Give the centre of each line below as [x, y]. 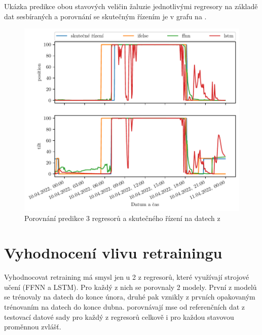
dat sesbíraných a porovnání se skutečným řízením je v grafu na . [105, 16]
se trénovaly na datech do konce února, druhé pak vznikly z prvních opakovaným [130, 297]
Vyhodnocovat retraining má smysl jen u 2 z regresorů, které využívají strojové [127, 277]
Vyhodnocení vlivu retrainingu [113, 253]
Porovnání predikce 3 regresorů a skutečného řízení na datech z [122, 218]
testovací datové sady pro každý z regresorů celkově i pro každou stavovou [119, 317]
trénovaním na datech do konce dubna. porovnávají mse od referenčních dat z [125, 307]
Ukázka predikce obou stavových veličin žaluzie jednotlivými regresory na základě [131, 6]
